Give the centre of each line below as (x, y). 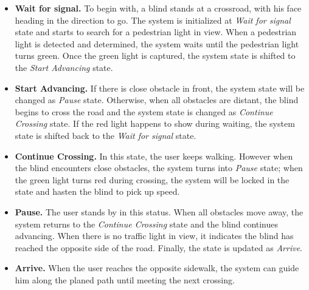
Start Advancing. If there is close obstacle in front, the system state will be (160, 88)
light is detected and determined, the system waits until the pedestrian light (157, 43)
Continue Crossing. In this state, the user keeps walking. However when (154, 156)
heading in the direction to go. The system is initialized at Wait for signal (153, 20)
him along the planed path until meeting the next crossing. (125, 279)
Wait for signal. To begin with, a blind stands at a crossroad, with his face (158, 8)
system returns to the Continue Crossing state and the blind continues (147, 224)
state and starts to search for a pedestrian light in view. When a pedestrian (156, 32)
